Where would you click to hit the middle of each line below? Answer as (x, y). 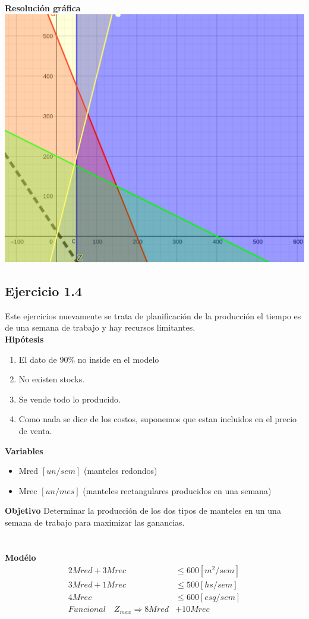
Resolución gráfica (43, 8)
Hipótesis (24, 339)
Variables (24, 450)
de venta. (35, 430)
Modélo (21, 557)
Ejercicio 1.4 (44, 290)
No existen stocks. (52, 379)
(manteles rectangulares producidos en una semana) (177, 490)
